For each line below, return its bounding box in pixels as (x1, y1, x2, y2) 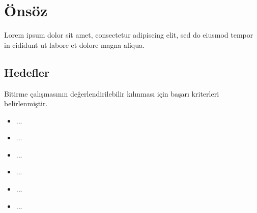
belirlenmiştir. (4, 98, 48, 109)
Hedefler (4, 64, 49, 80)
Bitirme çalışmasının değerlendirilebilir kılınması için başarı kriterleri (4, 88, 219, 99)
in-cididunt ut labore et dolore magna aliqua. (4, 39, 145, 50)
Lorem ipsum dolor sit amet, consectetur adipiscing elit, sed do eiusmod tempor (4, 29, 253, 40)
